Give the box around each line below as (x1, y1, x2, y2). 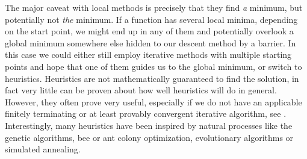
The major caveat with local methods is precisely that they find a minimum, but (5, 1, 303, 13)
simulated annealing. (5, 143, 81, 155)
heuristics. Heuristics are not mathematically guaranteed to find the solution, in (5, 72, 299, 84)
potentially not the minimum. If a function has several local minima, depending (5, 13, 298, 25)
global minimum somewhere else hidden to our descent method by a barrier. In (5, 36, 296, 49)
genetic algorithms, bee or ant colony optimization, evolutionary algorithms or (5, 131, 294, 143)
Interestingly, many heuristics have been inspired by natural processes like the (5, 119, 293, 131)
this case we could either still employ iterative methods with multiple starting (5, 48, 292, 61)
